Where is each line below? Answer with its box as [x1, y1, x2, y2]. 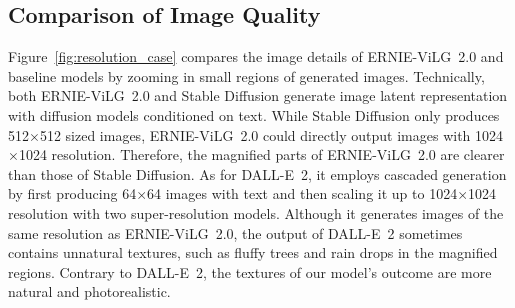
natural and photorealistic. [8, 281, 171, 302]
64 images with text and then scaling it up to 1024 [147, 183, 458, 204]
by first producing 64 [8, 183, 137, 204]
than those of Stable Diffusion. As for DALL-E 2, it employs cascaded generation [8, 163, 507, 184]
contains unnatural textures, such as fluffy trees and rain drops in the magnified [8, 242, 498, 263]
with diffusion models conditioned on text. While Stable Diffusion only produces [8, 104, 500, 125]
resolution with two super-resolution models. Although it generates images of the [8, 202, 504, 223]
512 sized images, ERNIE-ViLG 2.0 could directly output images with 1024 [39, 124, 504, 145]
